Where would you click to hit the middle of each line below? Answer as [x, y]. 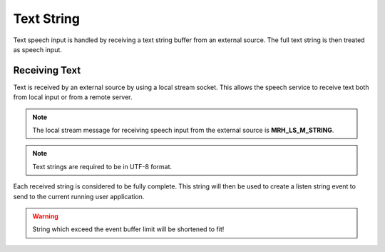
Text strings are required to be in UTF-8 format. [102, 166]
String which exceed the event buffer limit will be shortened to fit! [128, 229]
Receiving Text [47, 70]
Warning [45, 216]
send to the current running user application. [79, 196]
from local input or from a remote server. [73, 97]
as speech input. [37, 49]
